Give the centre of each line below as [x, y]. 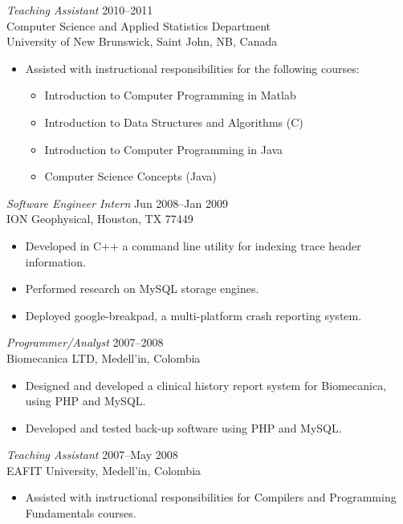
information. [55, 261]
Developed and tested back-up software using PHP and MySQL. [183, 427]
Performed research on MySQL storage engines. [142, 288]
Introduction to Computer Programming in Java [164, 149]
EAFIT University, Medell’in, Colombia [104, 470]
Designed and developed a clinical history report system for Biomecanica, [206, 385]
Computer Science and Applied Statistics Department [139, 25]
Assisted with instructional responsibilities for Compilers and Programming [211, 497]
